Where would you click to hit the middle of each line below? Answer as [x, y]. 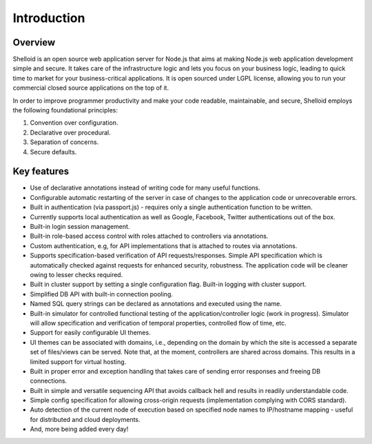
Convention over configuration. [74, 123]
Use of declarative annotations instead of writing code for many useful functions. [145, 188]
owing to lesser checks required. [76, 275]
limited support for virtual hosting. [78, 361]
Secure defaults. [53, 152]
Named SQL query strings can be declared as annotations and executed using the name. [156, 304]
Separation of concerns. [64, 142]
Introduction [49, 18]
